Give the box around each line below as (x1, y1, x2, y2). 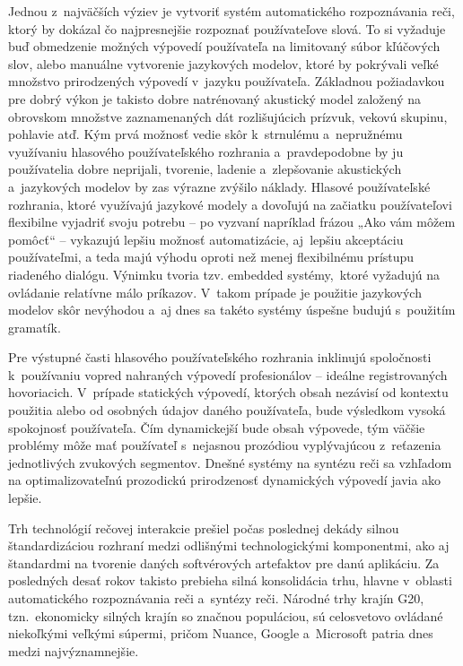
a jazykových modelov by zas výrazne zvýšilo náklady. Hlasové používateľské (8, 177, 431, 195)
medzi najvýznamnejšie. (8, 641, 139, 660)
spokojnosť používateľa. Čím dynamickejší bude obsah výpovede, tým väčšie (8, 418, 425, 437)
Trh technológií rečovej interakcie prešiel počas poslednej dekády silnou (8, 518, 399, 537)
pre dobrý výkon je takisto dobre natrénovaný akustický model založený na (8, 89, 421, 108)
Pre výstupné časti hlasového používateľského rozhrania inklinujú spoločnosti (8, 348, 432, 367)
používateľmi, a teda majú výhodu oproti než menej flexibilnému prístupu (8, 247, 415, 266)
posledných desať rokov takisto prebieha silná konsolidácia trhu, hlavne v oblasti (8, 571, 452, 590)
